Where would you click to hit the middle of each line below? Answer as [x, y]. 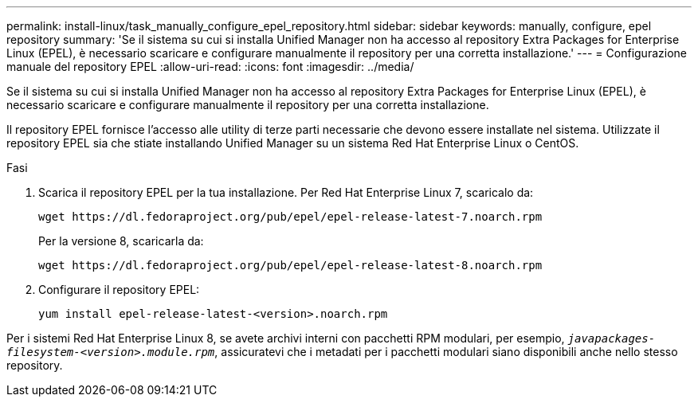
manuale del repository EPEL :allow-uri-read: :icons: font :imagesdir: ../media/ [210, 67]
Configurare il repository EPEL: [119, 290]
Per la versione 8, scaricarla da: [121, 241]
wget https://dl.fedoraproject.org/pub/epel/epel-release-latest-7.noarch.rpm [290, 217]
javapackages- [612, 338]
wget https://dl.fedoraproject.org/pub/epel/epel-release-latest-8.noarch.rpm [290, 265]
